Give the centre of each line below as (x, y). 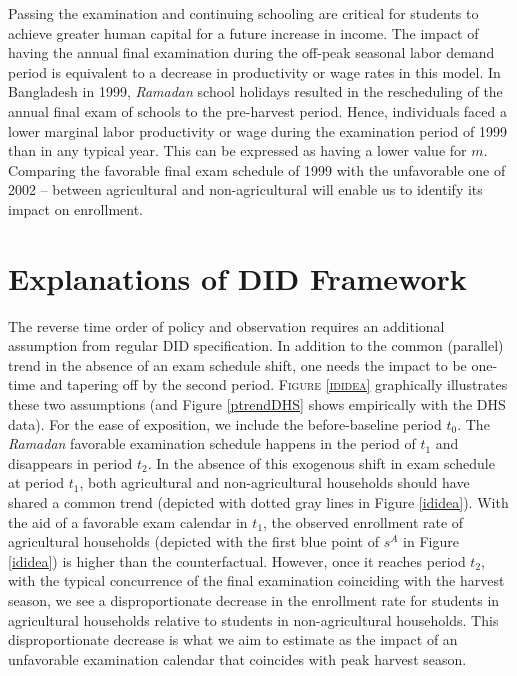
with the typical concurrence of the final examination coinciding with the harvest (256, 580)
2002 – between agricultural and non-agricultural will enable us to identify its (245, 189)
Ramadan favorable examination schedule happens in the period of (212, 443)
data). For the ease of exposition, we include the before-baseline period (225, 423)
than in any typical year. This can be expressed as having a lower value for (237, 150)
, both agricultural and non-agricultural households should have (274, 482)
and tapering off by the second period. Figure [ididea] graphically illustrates (273, 384)
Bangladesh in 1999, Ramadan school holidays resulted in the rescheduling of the (255, 91)
